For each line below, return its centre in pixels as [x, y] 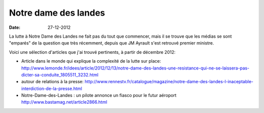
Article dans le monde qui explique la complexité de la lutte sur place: [91, 61]
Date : [15, 27]
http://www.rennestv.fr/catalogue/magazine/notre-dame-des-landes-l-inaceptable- [169, 82]
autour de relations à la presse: [53, 82]
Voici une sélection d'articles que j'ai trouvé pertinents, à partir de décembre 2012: [92, 52]
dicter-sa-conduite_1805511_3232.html [60, 75]
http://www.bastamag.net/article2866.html [64, 102]
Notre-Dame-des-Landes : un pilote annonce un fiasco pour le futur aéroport [99, 95]
